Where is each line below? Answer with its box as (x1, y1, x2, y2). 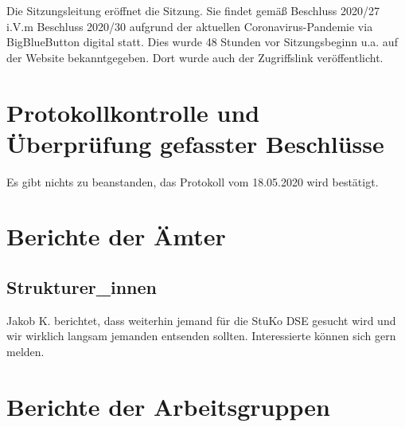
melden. (6, 343, 45, 360)
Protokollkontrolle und (6, 96, 260, 128)
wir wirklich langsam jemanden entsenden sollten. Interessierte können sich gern (6, 327, 396, 344)
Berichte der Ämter (6, 220, 226, 253)
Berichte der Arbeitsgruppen (6, 390, 330, 422)
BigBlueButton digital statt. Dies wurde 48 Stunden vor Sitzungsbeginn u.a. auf (6, 33, 398, 50)
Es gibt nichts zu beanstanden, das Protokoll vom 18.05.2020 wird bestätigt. (6, 173, 379, 190)
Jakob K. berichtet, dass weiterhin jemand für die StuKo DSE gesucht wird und (6, 311, 396, 328)
